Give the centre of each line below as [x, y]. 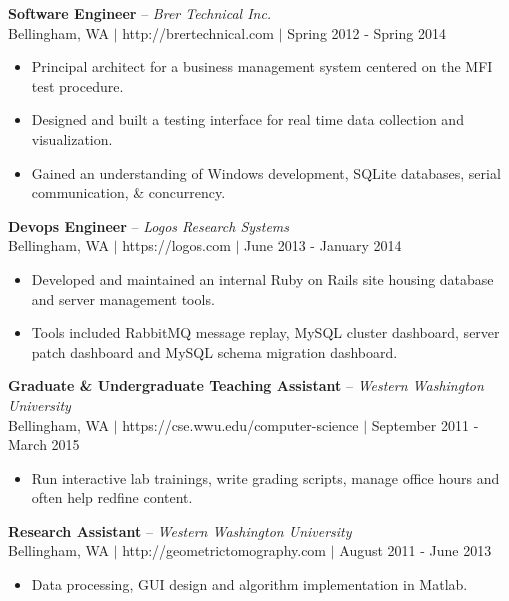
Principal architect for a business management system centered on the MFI [262, 66]
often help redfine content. [112, 497]
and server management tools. [123, 298]
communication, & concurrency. [128, 192]
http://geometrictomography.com [224, 550]
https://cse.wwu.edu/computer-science [240, 424]
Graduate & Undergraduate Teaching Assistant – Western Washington [246, 385]
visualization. [72, 138]
